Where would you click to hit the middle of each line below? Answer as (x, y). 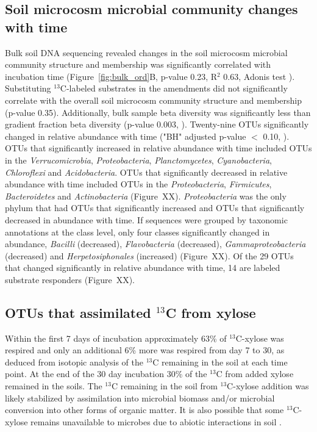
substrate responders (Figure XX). (70, 279)
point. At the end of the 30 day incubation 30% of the (106, 374)
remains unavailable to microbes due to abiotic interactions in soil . (156, 421)
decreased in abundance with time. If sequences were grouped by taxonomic (146, 219)
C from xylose (211, 312)
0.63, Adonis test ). (259, 76)
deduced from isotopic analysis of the (74, 362)
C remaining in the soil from (164, 386)
